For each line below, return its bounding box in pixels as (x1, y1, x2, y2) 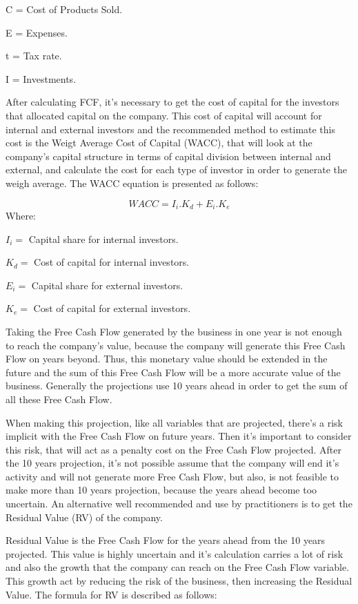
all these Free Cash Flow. (6, 391, 112, 406)
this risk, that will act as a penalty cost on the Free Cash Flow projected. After (6, 442, 342, 456)
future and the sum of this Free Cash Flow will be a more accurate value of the (6, 364, 341, 379)
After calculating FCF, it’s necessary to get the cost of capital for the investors (6, 95, 339, 109)
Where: (6, 208, 36, 222)
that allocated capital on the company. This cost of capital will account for (6, 108, 322, 122)
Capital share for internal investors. (28, 231, 179, 246)
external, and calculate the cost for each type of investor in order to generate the (6, 162, 348, 177)
